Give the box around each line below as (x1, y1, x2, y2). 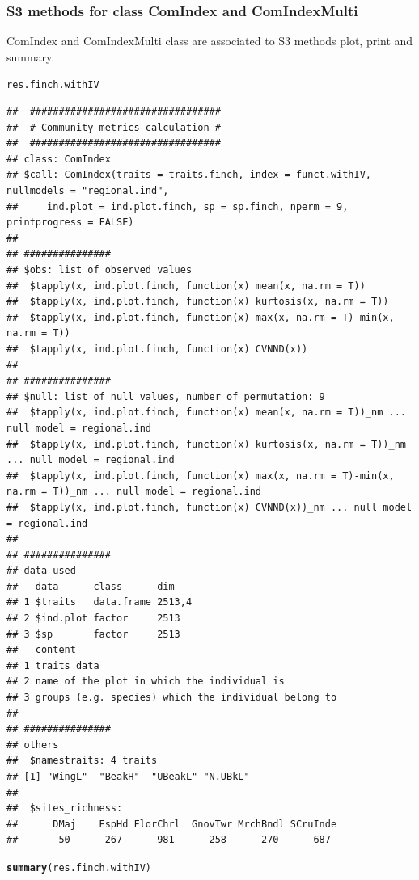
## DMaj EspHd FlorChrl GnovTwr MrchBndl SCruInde (6, 818, 337, 830)
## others (6, 739, 59, 751)
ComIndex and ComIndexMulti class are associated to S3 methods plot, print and (6, 32, 413, 49)
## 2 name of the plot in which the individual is (6, 676, 285, 688)
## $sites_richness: (6, 802, 123, 815)
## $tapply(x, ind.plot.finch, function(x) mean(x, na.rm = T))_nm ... (6, 406, 406, 419)
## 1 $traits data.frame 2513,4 (6, 596, 193, 608)
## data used (6, 565, 76, 577)
